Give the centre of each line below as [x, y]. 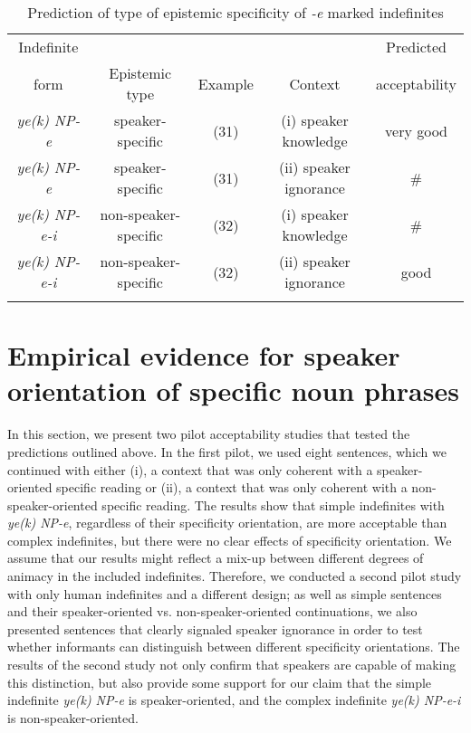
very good [416, 130]
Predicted [416, 47]
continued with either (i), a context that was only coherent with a [190, 469]
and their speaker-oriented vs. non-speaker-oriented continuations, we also [212, 611]
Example [226, 83]
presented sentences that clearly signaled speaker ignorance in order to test [215, 628]
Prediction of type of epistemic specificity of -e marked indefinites [235, 12]
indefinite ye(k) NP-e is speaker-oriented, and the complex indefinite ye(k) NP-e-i [234, 700]
